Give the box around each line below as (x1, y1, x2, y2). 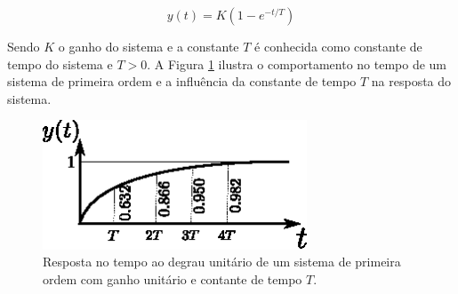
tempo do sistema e (7, 54, 113, 73)
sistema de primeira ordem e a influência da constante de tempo (7, 72, 357, 91)
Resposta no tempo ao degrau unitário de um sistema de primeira (43, 252, 401, 271)
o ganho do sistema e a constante (58, 37, 239, 55)
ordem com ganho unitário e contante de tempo (43, 269, 302, 288)
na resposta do (371, 72, 452, 91)
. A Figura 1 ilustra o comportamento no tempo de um (147, 54, 447, 73)
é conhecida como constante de (254, 37, 422, 55)
